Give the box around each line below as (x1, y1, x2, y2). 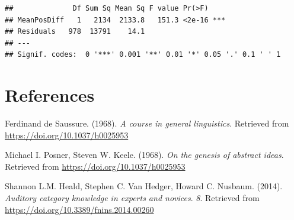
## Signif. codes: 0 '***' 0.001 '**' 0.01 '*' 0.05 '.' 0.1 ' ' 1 (5, 50, 281, 59)
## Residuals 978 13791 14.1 (5, 27, 145, 36)
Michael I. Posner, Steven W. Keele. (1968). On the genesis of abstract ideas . (5, 148, 284, 161)
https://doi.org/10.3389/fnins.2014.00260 (5, 203, 154, 215)
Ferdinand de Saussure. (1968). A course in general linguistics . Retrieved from (5, 117, 289, 130)
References (5, 83, 95, 107)
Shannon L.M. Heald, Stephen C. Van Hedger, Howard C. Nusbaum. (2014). (5, 180, 283, 192)
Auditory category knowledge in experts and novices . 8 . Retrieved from (5, 192, 260, 204)
